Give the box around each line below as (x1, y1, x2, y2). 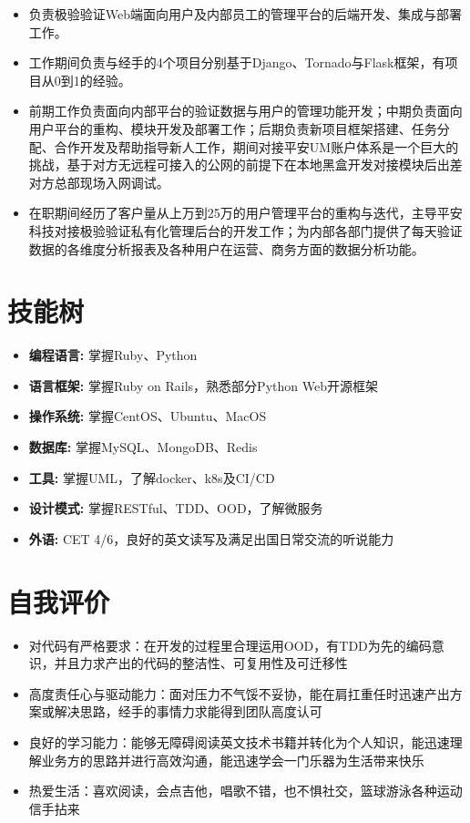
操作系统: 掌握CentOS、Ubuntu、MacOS (28, 406, 267, 426)
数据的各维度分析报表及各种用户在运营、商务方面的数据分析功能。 (28, 239, 424, 258)
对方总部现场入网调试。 (28, 172, 169, 191)
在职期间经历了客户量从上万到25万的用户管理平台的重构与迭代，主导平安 (28, 203, 463, 222)
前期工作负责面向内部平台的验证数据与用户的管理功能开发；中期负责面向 (28, 101, 463, 120)
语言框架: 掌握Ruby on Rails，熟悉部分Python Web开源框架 (28, 375, 378, 395)
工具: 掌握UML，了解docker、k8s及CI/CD (28, 468, 275, 487)
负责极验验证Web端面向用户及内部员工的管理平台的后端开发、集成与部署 (28, 5, 463, 23)
